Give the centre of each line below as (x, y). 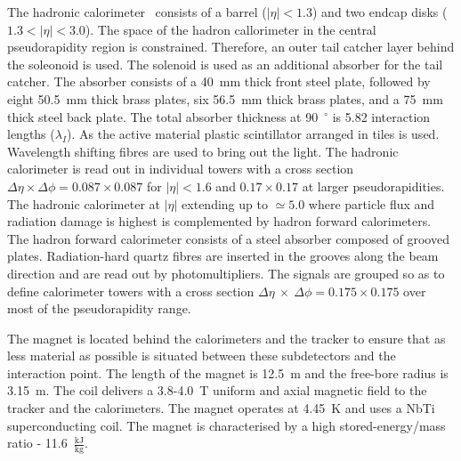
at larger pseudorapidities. (373, 186)
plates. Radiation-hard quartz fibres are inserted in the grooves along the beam (223, 256)
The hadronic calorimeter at (84, 203)
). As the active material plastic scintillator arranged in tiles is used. (253, 134)
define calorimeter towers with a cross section (131, 291)
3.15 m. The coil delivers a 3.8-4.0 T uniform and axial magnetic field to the (217, 390)
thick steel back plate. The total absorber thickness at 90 (163, 116)
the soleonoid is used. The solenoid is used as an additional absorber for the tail (225, 64)
